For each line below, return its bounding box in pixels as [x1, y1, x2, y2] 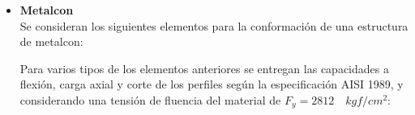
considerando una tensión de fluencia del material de [19, 91, 281, 108]
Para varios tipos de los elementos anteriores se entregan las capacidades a [19, 60, 389, 76]
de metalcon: [19, 33, 83, 50]
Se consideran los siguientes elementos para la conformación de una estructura [19, 17, 409, 34]
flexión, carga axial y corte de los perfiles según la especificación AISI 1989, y [19, 76, 404, 92]
